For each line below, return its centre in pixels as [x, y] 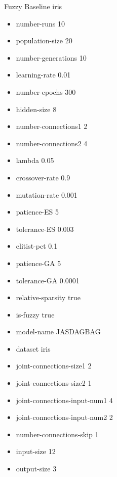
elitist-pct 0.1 [37, 246]
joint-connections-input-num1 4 [64, 400]
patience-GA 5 [38, 263]
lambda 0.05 [35, 160]
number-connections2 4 [52, 143]
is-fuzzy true [35, 314]
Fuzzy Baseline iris [33, 6]
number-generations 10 [51, 57]
